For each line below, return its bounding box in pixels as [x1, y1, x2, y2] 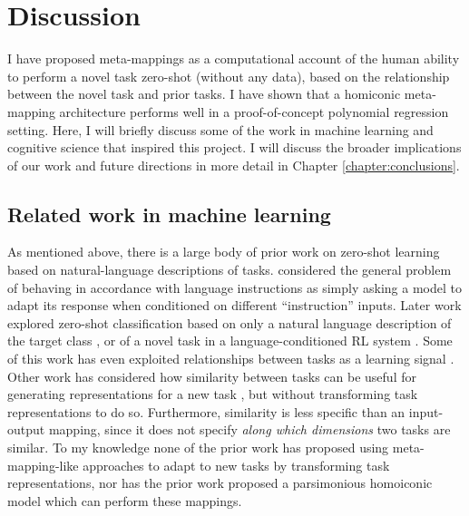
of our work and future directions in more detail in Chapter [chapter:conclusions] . [7, 155, 460, 174]
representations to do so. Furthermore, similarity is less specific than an [7, 402, 405, 421]
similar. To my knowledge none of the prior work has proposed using [7, 438, 389, 457]
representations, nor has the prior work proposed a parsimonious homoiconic [7, 473, 433, 492]
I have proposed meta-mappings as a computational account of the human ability [7, 49, 460, 68]
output [7, 420, 45, 439]
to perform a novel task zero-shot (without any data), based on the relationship [7, 66, 450, 85]
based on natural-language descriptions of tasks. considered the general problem [7, 260, 452, 279]
